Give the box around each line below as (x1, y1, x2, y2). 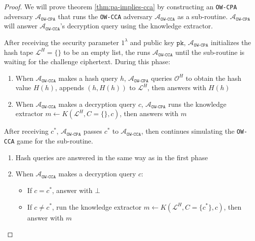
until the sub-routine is (175, 47, 245, 57)
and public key (130, 37, 174, 47)
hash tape (4, 47, 33, 57)
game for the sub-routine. (17, 136, 93, 146)
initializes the (211, 37, 251, 47)
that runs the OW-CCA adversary (57, 11, 153, 21)
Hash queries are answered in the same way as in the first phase (15, 152, 208, 162)
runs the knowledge (168, 98, 227, 109)
